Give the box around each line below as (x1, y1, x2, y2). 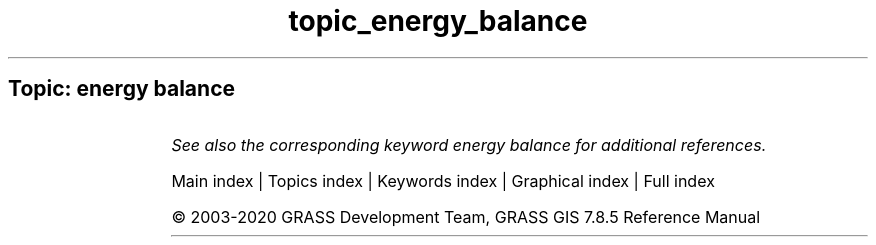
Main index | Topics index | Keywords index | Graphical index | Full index (171, 170, 715, 191)
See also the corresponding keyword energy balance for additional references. (171, 134, 767, 155)
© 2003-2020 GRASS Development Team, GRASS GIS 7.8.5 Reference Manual (171, 206, 761, 227)
